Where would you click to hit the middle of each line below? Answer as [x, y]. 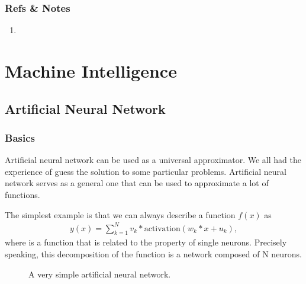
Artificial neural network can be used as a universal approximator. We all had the [153, 160]
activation [162, 229]
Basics [20, 137]
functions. [22, 194]
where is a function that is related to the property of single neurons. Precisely [146, 242]
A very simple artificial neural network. [100, 274]
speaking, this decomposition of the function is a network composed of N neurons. [153, 254]
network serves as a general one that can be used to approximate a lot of [137, 183]
